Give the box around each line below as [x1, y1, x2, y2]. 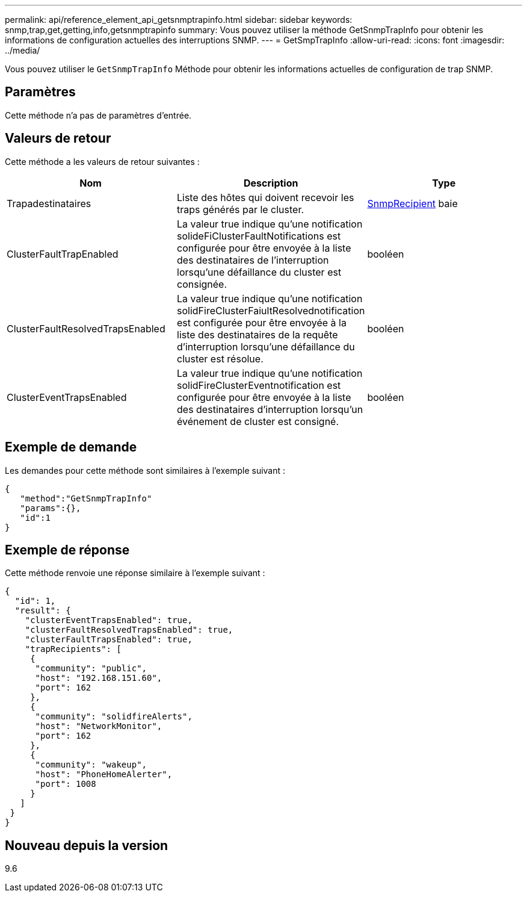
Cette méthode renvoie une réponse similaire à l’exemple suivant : [5, 568, 265, 579]
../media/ [5, 45, 40, 55]
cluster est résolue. [177, 352, 263, 365]
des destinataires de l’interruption [177, 253, 329, 266]
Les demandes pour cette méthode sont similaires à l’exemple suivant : [5, 465, 286, 476]
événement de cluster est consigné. [177, 415, 339, 427]
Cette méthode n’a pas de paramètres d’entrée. [5, 110, 192, 120]
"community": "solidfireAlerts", [35, 712, 193, 722]
